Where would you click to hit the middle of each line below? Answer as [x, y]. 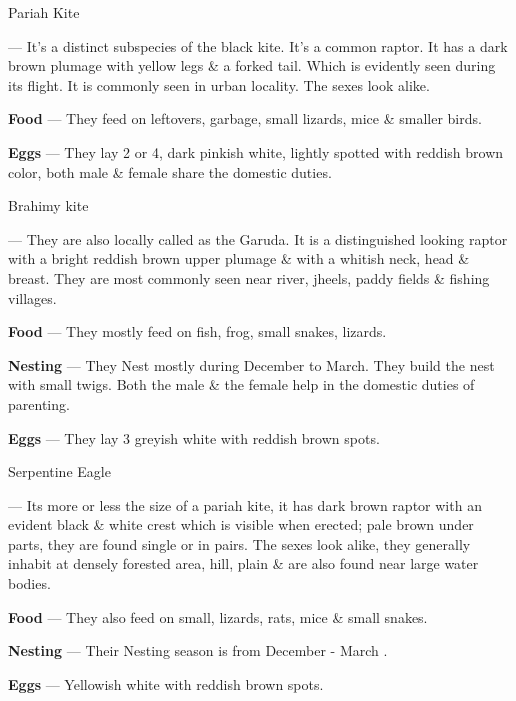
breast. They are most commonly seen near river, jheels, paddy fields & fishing [249, 277]
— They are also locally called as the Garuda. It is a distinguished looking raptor [258, 238]
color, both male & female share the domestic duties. [170, 171]
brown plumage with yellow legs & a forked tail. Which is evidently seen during [252, 65]
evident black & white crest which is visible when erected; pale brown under [241, 524]
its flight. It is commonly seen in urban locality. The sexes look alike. [219, 84]
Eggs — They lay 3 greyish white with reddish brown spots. [194, 437]
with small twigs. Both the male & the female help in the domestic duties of [241, 384]
